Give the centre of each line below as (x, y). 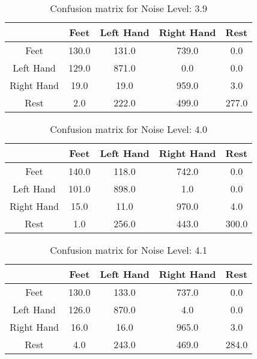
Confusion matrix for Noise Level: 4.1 (129, 250)
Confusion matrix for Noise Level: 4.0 (129, 129)
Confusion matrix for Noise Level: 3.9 (129, 8)
